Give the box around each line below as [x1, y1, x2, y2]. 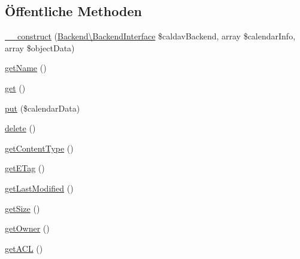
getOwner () [5, 222, 50, 235]
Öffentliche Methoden [5, 2, 142, 20]
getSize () [5, 202, 40, 214]
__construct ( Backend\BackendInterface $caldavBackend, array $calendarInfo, [5, 30, 296, 42]
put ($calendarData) [5, 101, 80, 114]
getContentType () [5, 141, 74, 154]
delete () [5, 122, 36, 134]
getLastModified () [5, 181, 74, 194]
